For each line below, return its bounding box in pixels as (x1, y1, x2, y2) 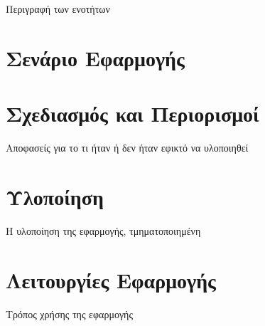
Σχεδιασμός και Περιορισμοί (6, 99, 259, 128)
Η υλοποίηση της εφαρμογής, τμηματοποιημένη (6, 223, 201, 238)
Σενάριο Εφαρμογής (6, 43, 185, 72)
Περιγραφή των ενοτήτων (6, 1, 110, 16)
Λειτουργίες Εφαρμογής (6, 265, 216, 294)
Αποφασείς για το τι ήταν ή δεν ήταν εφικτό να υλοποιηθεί (6, 140, 249, 155)
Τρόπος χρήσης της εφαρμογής (6, 306, 133, 321)
